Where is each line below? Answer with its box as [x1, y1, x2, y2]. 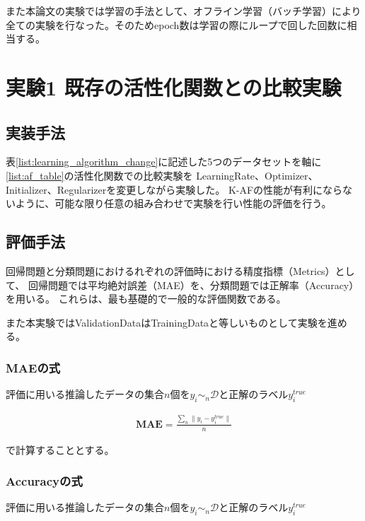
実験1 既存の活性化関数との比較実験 [6, 72, 342, 101]
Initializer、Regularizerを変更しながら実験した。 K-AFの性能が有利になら [6, 182, 343, 197]
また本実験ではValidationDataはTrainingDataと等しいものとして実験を [6, 315, 328, 329]
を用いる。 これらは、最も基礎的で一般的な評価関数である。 [6, 291, 286, 306]
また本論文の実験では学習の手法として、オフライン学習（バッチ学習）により [6, 4, 361, 18]
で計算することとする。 [6, 442, 115, 457]
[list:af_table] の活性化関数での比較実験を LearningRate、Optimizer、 [6, 168, 318, 182]
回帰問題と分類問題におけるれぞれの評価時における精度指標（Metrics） [6, 263, 335, 278]
